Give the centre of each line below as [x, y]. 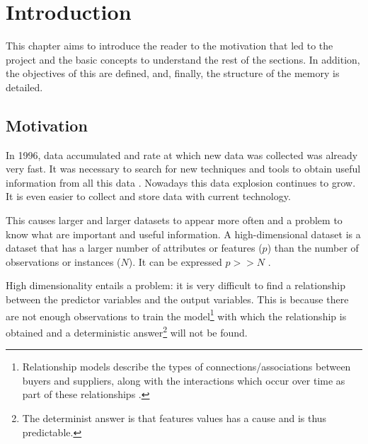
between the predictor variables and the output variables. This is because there [177, 299]
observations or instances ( [63, 261]
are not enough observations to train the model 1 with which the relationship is [176, 315]
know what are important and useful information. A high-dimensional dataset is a [183, 234]
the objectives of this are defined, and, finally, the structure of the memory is [173, 73]
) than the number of [313, 248]
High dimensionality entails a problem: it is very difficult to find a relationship [176, 285]
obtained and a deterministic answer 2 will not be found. [127, 331]
